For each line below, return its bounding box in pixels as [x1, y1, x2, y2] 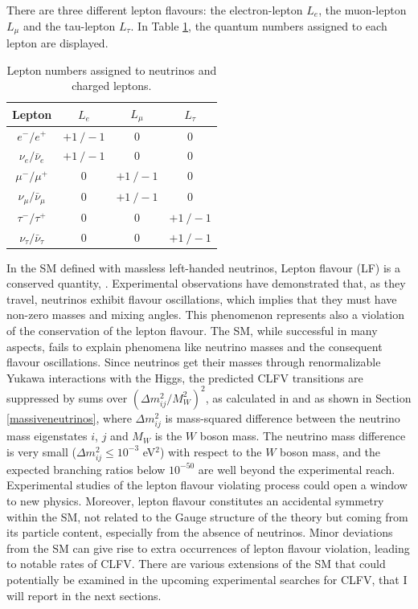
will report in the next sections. [6, 587, 162, 603]
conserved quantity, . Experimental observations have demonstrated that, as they [6, 275, 406, 292]
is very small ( [6, 443, 76, 460]
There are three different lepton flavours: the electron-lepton [6, 2, 303, 18]
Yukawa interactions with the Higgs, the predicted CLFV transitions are [6, 369, 363, 386]
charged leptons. [72, 77, 152, 94]
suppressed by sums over [6, 389, 128, 406]
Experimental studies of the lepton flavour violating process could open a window [6, 476, 408, 493]
